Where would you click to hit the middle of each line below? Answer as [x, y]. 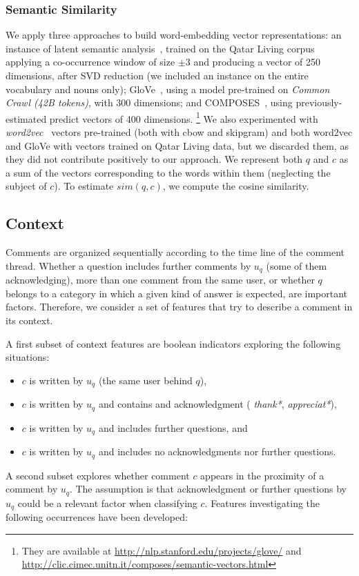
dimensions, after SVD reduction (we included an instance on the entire [157, 75]
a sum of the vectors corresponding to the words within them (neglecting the [168, 172]
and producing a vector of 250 [257, 62]
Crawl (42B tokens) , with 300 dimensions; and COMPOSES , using [149, 102]
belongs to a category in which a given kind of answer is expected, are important [177, 293]
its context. [29, 320]
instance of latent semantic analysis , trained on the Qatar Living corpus [160, 48]
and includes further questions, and [173, 427]
